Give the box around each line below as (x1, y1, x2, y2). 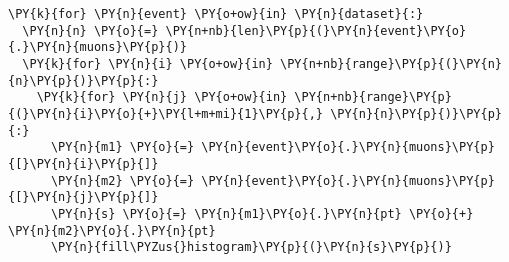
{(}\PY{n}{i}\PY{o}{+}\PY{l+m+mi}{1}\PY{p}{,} (8, 106, 323, 121)
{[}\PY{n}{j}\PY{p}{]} (8, 190, 159, 205)
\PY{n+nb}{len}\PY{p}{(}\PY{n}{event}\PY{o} (165, 23, 467, 38)
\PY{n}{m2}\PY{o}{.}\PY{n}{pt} (8, 223, 216, 238)
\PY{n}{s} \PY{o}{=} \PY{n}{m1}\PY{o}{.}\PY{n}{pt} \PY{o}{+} (50, 206, 474, 221)
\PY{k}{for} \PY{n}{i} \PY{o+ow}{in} (22, 56, 273, 71)
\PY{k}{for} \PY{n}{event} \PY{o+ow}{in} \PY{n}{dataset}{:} (8, 7, 424, 21)
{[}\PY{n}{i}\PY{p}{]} (8, 156, 159, 171)
